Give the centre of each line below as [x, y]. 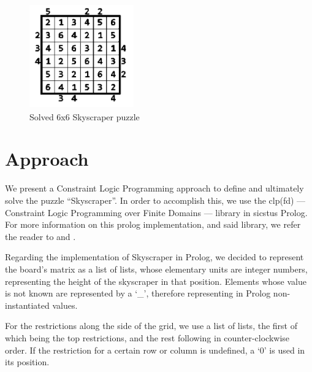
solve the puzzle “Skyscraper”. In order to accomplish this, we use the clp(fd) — [155, 200]
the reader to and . [40, 236]
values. [65, 305]
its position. [27, 362]
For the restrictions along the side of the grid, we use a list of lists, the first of [151, 326]
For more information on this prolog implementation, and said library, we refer [153, 224]
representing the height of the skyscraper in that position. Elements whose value [156, 281]
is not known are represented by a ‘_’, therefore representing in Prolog [138, 293]
